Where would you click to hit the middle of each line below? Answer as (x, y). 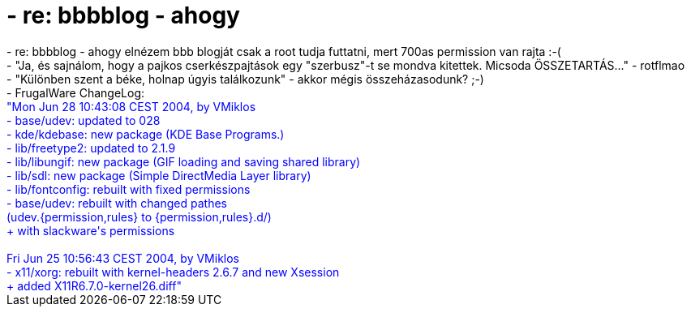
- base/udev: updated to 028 (84, 120)
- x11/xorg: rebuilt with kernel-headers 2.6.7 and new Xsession (173, 272)
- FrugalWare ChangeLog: (76, 92)
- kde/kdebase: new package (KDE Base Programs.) (146, 134)
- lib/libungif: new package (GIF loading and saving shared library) (184, 161)
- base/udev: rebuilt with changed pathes (117, 203)
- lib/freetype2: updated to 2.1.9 (91, 148)
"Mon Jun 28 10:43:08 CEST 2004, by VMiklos (131, 106)
